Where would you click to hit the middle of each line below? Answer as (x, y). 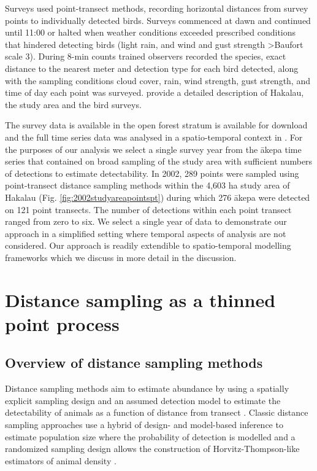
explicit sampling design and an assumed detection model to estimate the (143, 400)
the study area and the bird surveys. (73, 104)
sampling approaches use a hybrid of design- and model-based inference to (144, 425)
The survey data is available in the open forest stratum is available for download (156, 125)
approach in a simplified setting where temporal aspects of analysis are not (146, 233)
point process (62, 323)
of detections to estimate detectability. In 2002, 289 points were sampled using (152, 173)
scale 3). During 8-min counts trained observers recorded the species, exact (146, 56)
